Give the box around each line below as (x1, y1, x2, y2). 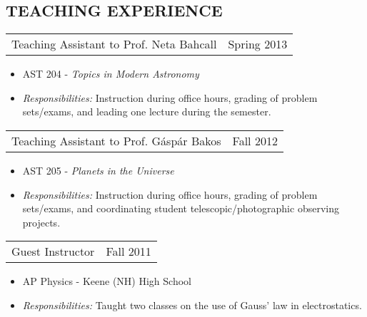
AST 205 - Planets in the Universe (22, 162, 174, 177)
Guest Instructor (11, 243, 95, 260)
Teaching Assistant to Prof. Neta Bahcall (11, 36, 217, 53)
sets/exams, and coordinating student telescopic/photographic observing (22, 201, 339, 216)
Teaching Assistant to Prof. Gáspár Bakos (11, 132, 221, 149)
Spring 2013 (228, 36, 288, 53)
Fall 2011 (106, 243, 151, 260)
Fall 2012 (232, 132, 278, 149)
